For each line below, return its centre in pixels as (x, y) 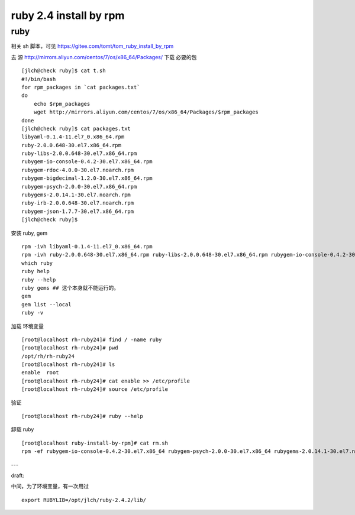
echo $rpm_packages (62, 104)
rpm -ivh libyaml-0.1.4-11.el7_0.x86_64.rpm (87, 246)
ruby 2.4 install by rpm (68, 15)
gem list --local (46, 304)
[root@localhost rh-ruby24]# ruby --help (82, 416)
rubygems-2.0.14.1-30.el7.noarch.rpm (76, 195)
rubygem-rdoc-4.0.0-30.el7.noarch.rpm (78, 170)
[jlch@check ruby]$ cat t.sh (64, 71)
